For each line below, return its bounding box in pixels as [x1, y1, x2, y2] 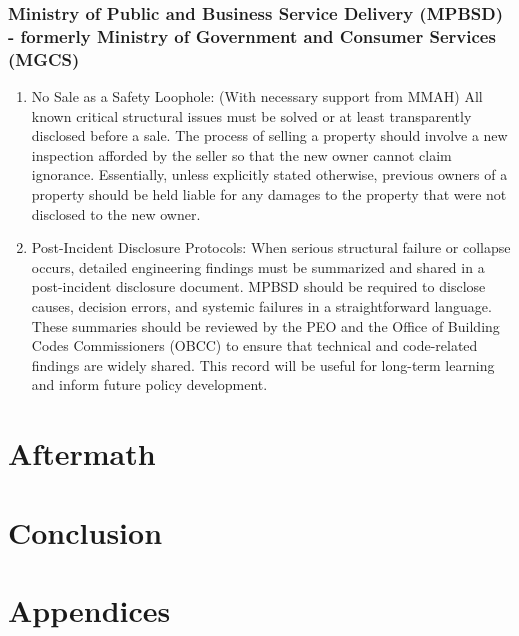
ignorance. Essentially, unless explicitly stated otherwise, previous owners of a [31, 164, 508, 185]
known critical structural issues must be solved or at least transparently [31, 105, 472, 126]
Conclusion [8, 511, 163, 552]
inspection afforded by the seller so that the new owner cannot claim [31, 144, 452, 165]
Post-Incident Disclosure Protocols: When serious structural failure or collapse [31, 237, 511, 258]
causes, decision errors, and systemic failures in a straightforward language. [31, 296, 492, 316]
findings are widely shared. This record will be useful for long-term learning [31, 354, 495, 375]
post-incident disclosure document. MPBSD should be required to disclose [31, 276, 486, 297]
